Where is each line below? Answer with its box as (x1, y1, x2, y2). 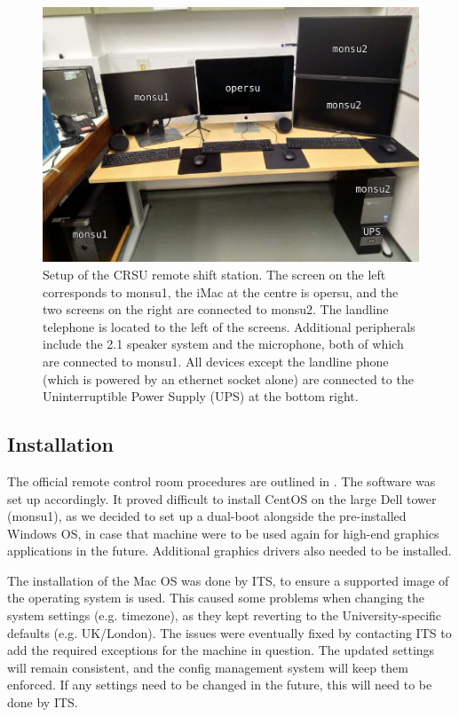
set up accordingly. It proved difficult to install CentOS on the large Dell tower (7, 489, 437, 508)
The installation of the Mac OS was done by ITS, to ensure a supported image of (7, 571, 449, 589)
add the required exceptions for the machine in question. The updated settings (7, 641, 435, 659)
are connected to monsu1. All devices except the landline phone (43, 351, 389, 370)
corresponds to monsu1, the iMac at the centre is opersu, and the (43, 282, 399, 301)
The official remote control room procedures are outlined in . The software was (7, 471, 436, 490)
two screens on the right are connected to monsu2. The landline (43, 300, 389, 319)
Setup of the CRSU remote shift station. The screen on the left (43, 264, 386, 283)
